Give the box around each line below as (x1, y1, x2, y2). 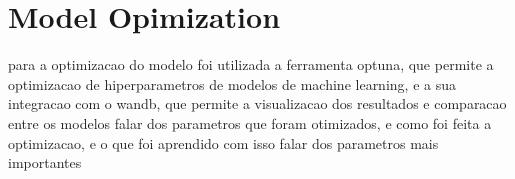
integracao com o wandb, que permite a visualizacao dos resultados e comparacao (8, 93, 507, 114)
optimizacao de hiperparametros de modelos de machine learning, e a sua (8, 73, 456, 94)
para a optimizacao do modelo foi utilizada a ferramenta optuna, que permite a (8, 54, 494, 75)
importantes (8, 152, 82, 173)
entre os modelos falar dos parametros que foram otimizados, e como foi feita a (8, 112, 492, 133)
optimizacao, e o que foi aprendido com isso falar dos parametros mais (8, 132, 439, 153)
